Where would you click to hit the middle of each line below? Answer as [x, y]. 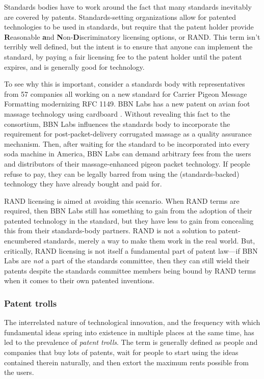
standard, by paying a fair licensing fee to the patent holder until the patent [123, 56]
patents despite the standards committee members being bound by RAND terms [130, 270]
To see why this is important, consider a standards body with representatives [125, 84]
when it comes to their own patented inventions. [79, 280]
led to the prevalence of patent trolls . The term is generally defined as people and [131, 342]
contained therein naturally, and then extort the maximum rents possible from [126, 362]
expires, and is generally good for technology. [74, 66]
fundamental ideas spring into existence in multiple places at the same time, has [129, 332]
